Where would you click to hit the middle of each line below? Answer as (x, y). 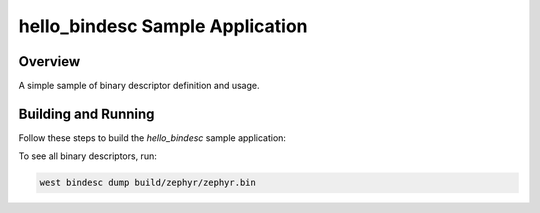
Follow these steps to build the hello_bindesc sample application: (152, 137)
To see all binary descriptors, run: (87, 156)
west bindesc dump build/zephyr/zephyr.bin (148, 183)
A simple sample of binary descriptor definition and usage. (139, 86)
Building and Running (86, 113)
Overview (49, 61)
